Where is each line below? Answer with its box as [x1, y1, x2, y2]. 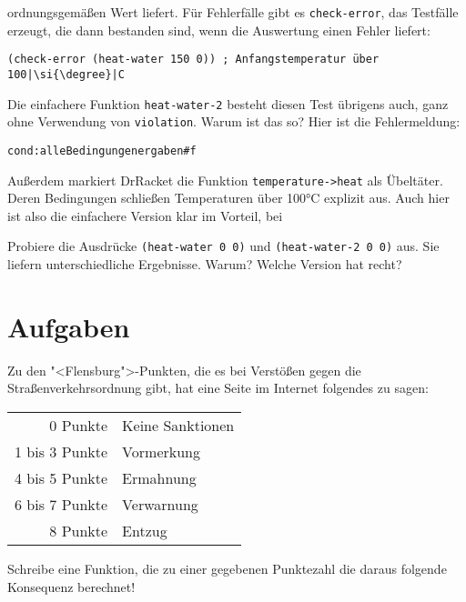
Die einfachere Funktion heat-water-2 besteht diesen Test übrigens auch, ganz [7, 94, 449, 113]
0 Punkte [49, 414, 108, 436]
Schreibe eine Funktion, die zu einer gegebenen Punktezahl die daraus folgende [7, 558, 447, 577]
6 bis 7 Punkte [15, 493, 108, 515]
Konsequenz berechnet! [7, 577, 136, 596]
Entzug [122, 519, 167, 541]
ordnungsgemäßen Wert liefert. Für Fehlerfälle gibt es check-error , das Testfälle [7, 3, 459, 21]
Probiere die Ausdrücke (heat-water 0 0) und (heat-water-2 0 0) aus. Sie [7, 236, 440, 256]
